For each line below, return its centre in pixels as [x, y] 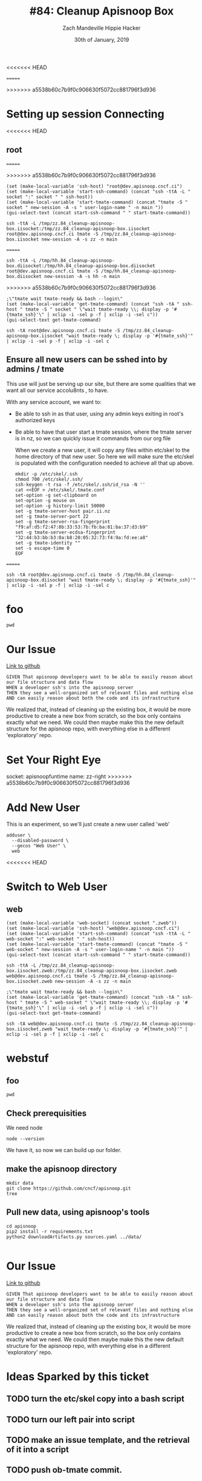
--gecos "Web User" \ [39, 846]
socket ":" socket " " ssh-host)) [50, 197]
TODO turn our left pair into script [70, 1420]
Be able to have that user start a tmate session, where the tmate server [103, 432]
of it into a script [38, 1449]
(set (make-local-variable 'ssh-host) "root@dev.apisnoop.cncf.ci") [94, 186]
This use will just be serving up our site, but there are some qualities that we [101, 383]
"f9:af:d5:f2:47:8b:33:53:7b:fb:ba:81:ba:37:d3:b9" [81, 527]
